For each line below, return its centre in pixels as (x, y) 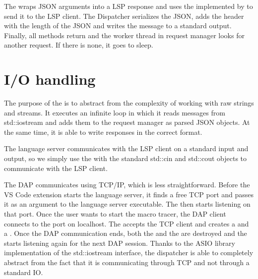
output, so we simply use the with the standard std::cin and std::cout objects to (126, 158)
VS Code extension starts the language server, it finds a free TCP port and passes (129, 194)
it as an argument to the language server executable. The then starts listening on (127, 204)
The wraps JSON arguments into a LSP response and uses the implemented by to (129, 6)
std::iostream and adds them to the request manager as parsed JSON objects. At (127, 122)
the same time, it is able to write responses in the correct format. (103, 132)
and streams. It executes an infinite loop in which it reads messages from (115, 112)
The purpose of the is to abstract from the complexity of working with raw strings (129, 103)
